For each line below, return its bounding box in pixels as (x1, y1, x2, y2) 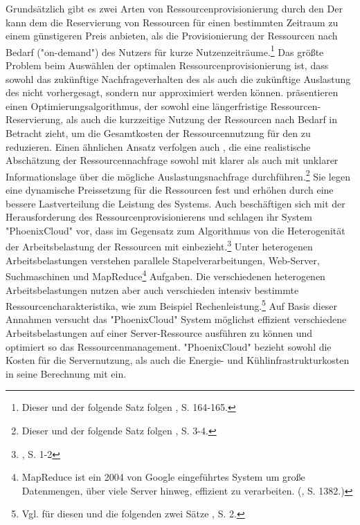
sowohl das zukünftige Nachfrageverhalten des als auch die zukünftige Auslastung (6, 71, 351, 86)
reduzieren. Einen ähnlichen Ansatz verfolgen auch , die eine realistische (6, 139, 311, 154)
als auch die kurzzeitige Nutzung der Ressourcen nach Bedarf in (66, 112, 338, 127)
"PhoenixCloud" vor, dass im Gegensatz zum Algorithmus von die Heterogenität (6, 223, 345, 237)
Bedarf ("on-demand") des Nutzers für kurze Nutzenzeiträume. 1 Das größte (6, 42, 324, 59)
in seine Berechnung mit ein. (6, 366, 127, 380)
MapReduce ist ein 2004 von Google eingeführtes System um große (21, 470, 305, 484)
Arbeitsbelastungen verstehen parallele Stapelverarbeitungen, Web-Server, (6, 252, 320, 267)
